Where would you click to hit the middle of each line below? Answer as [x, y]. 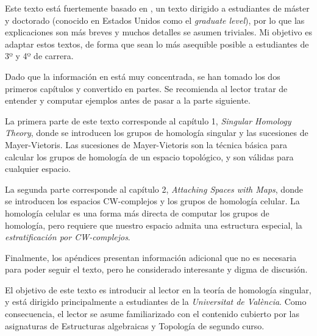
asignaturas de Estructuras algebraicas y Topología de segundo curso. [135, 325]
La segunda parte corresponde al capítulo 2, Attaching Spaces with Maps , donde [154, 189]
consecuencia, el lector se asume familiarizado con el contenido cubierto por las [152, 314]
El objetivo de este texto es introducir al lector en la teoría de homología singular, [158, 289]
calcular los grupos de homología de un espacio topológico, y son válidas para [149, 156]
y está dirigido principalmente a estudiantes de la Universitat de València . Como [156, 302]
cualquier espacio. [38, 169]
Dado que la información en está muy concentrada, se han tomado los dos [143, 76]
